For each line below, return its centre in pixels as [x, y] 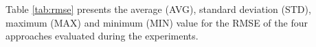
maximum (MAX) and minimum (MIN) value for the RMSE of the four [157, 22]
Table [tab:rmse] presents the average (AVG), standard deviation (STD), [158, 9]
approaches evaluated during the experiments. [102, 36]
